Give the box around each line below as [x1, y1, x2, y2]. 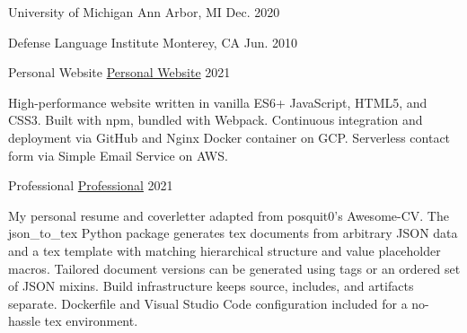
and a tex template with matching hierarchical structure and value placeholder [8, 241, 441, 259]
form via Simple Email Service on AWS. [8, 145, 228, 164]
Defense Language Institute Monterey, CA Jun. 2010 [8, 32, 298, 51]
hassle [8, 311, 40, 330]
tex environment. [44, 311, 138, 330]
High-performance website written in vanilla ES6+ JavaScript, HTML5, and [8, 92, 427, 111]
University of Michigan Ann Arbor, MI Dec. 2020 [8, 3, 280, 21]
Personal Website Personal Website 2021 [8, 63, 231, 82]
